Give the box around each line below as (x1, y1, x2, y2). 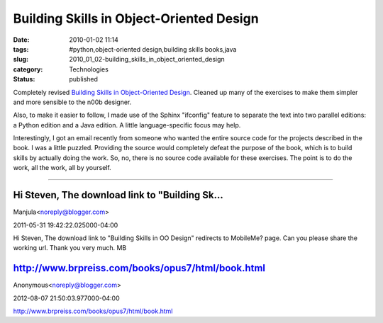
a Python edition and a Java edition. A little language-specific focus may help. (13, 120, 241, 129)
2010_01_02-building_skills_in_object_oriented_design (69, 55, 225, 64)
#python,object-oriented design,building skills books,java (69, 45, 237, 53)
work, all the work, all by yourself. (13, 164, 111, 172)
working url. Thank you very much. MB (13, 244, 127, 252)
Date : (13, 35, 30, 44)
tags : (13, 45, 29, 53)
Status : (13, 75, 35, 84)
